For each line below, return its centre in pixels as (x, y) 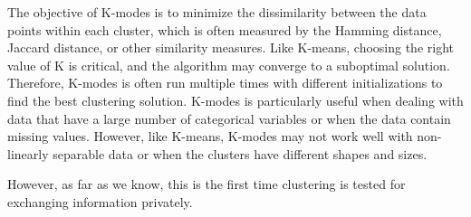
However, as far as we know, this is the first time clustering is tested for (207, 184)
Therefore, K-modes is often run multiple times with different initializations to (225, 83)
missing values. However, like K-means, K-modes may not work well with (210, 136)
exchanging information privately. (100, 201)
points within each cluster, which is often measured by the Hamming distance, (225, 29)
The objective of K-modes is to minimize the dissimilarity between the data (217, 12)
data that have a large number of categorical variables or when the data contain (229, 118)
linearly (28, 153)
